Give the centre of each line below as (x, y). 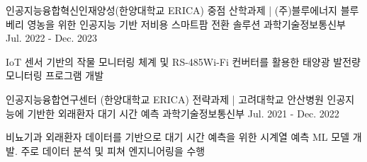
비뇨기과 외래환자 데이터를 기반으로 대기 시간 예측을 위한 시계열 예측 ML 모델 (178, 137)
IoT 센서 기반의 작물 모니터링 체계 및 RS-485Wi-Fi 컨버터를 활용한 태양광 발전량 (183, 61)
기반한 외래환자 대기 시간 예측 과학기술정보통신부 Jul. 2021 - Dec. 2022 (183, 113)
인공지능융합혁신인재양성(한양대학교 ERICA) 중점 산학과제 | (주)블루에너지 (172, 10)
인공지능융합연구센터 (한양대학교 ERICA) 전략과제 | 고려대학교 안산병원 (165, 99)
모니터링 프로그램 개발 (55, 75)
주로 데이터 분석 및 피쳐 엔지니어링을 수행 (113, 150)
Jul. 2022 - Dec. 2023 (52, 38)
